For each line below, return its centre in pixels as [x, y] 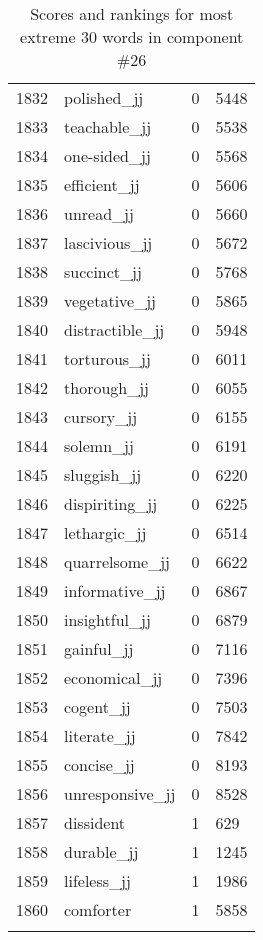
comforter [98, 909]
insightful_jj [107, 619]
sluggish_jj [103, 474]
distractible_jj [114, 329]
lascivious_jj [108, 242]
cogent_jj [97, 706]
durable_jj [101, 851]
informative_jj [115, 590]
